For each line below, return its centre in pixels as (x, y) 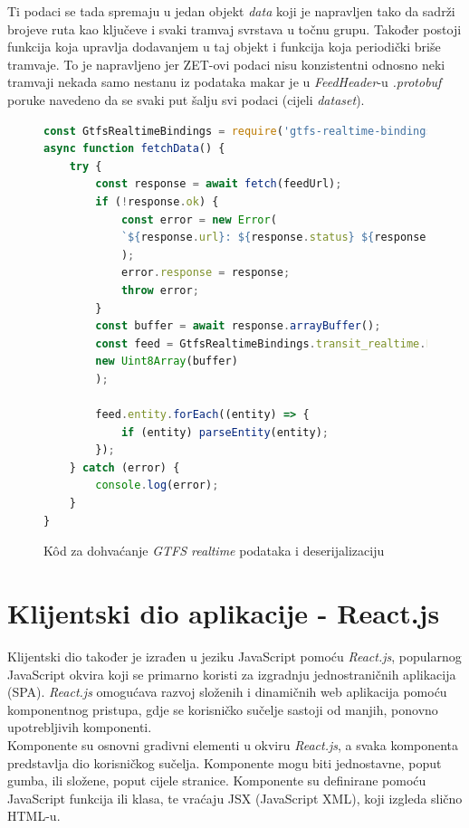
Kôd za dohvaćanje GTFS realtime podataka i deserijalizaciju (214, 551)
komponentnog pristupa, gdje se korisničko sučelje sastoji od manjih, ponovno (223, 709)
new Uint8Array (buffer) (167, 362)
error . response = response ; (206, 273)
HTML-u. (34, 816)
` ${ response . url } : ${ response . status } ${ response (273, 238)
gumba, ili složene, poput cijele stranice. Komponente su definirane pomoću (217, 780)
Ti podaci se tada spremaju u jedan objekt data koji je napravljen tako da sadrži (231, 11)
